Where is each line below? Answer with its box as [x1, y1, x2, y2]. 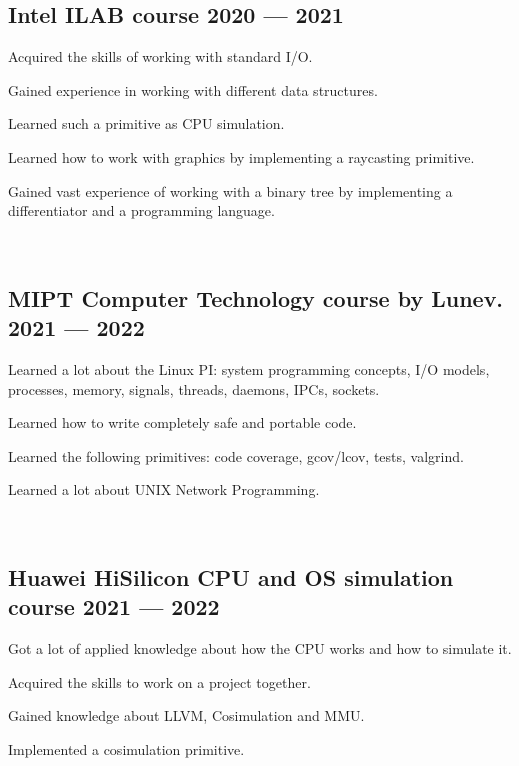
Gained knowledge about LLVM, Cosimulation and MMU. [8, 705, 365, 726]
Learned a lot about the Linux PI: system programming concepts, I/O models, [8, 358, 490, 379]
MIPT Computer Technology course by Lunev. [8, 282, 504, 313]
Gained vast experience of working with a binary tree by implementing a [8, 180, 453, 201]
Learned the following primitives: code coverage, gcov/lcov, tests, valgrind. [8, 445, 464, 466]
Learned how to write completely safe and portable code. [8, 412, 357, 433]
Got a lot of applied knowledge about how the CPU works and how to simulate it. [8, 638, 512, 659]
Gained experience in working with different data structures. [8, 79, 378, 100]
